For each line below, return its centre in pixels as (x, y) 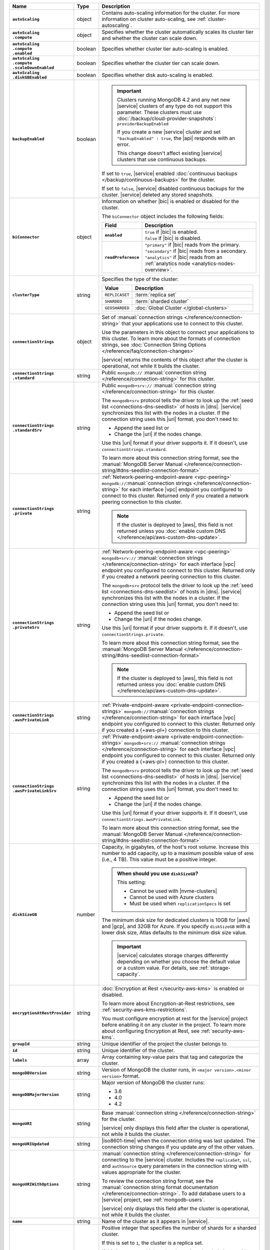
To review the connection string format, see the (157, 1181)
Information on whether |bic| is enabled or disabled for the (170, 201)
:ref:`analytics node (167, 263)
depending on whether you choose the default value (178, 961)
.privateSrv (26, 627)
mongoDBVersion (29, 1073)
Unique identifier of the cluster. (138, 1050)
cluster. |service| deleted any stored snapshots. (158, 195)
